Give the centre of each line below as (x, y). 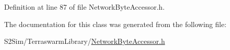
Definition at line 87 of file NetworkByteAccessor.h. (85, 7)
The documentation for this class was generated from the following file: (115, 24)
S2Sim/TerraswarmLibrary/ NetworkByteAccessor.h (85, 41)
